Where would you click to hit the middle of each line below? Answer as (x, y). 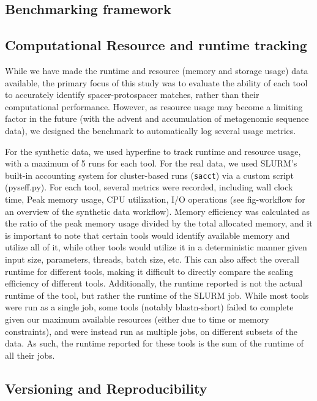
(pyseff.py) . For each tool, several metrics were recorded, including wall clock (149, 187)
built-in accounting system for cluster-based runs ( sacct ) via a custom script (150, 175)
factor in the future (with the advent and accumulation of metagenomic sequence (157, 118)
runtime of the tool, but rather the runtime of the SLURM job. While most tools (157, 295)
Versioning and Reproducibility (106, 388)
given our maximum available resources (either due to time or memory (137, 319)
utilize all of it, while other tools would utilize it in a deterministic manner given (156, 247)
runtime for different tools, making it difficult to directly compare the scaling (149, 271)
